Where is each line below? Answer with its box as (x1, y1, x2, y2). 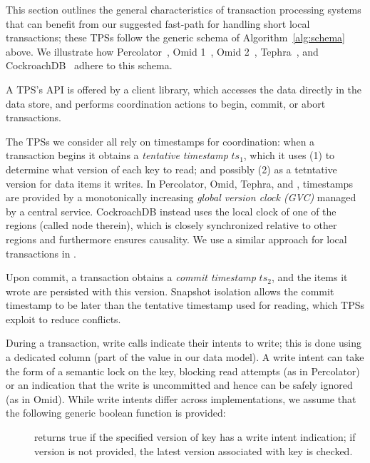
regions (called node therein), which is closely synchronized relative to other (6, 218, 337, 233)
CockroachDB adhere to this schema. (6, 58, 173, 73)
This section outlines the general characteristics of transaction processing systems (6, 2, 361, 16)
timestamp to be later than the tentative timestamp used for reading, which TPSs (6, 297, 365, 312)
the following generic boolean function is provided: (6, 405, 226, 420)
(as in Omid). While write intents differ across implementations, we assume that (6, 391, 356, 406)
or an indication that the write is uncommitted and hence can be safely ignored (6, 377, 353, 392)
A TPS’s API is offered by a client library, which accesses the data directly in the (6, 81, 362, 96)
